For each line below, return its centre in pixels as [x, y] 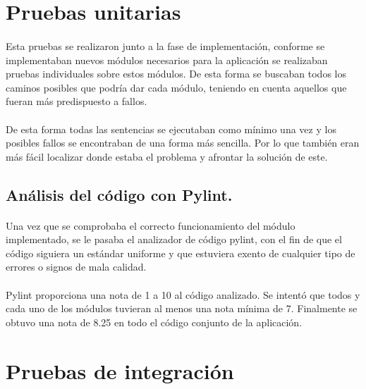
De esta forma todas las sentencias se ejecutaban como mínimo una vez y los [171, 129]
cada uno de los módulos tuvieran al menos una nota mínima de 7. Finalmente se [182, 308]
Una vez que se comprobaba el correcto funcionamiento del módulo [151, 225]
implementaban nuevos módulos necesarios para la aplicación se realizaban [167, 60]
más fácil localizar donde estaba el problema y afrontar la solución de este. [167, 156]
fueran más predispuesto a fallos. [77, 101]
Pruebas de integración [120, 370]
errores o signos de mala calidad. [76, 267]
